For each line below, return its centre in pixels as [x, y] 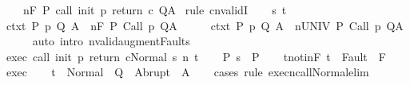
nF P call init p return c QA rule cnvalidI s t [155, 10]
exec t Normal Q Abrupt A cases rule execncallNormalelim [187, 72]
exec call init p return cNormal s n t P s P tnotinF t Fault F [196, 56]
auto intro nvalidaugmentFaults [111, 41]
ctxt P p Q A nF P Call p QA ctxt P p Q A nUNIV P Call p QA [205, 25]
